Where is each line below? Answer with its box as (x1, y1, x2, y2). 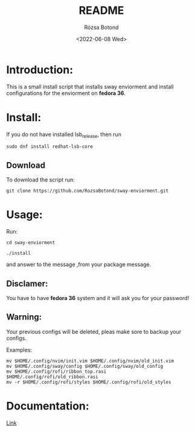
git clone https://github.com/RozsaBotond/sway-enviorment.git (6, 188, 169, 194)
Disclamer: (6, 278, 48, 289)
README (78, 4, 124, 18)
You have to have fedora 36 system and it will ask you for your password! (6, 294, 190, 301)
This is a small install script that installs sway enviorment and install (6, 83, 174, 90)
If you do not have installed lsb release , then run (6, 131, 122, 139)
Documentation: (6, 399, 89, 413)
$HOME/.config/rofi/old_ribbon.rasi (6, 373, 98, 380)
